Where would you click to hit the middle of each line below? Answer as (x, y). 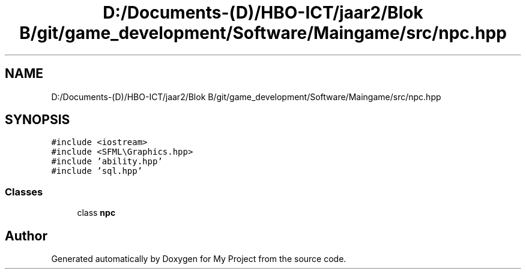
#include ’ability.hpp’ (107, 162)
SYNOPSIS (38, 120)
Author (26, 236)
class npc (96, 213)
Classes (24, 192)
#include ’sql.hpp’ (97, 171)
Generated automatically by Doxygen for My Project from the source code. (199, 259)
